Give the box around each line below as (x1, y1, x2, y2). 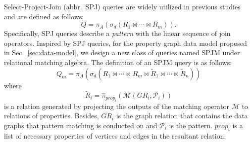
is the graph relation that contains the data (116, 110, 248, 121)
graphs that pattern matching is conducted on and (4, 120, 157, 130)
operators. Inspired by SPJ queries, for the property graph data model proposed (4, 37, 247, 48)
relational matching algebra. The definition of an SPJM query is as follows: (4, 57, 232, 67)
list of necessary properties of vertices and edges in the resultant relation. (4, 130, 226, 141)
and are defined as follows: (4, 11, 84, 21)
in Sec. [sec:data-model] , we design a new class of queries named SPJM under (4, 47, 240, 58)
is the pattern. (169, 120, 212, 130)
